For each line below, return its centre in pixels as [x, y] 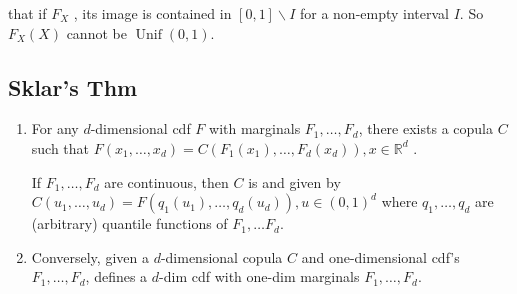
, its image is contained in [152, 13]
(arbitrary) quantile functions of [129, 223]
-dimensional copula [221, 256]
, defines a [116, 276]
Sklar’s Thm [73, 86]
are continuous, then [166, 181]
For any [55, 128]
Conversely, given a [90, 256]
